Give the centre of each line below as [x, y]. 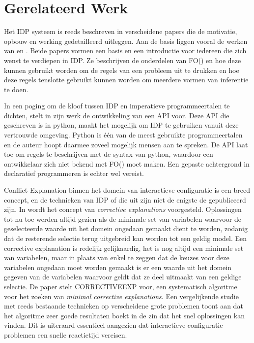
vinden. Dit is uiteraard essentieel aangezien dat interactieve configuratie [113, 325]
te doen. [16, 89]
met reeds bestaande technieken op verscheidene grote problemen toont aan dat [124, 306]
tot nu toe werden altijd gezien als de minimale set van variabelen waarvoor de [123, 219]
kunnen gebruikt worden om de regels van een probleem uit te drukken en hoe [122, 70]
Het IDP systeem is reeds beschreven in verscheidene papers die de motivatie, [121, 31]
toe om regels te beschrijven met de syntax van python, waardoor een [109, 154]
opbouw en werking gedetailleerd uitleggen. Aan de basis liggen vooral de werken [126, 41]
